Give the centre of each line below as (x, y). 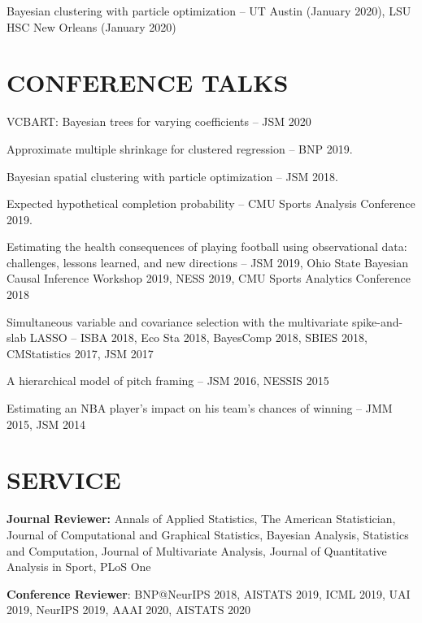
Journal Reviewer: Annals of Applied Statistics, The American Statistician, (201, 519)
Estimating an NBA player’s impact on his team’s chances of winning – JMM (200, 408)
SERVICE (64, 480)
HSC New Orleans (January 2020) (91, 26)
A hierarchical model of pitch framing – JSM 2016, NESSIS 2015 (168, 381)
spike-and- (377, 321)
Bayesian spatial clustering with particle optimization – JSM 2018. (172, 176)
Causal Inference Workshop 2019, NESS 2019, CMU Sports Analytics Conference (209, 278)
